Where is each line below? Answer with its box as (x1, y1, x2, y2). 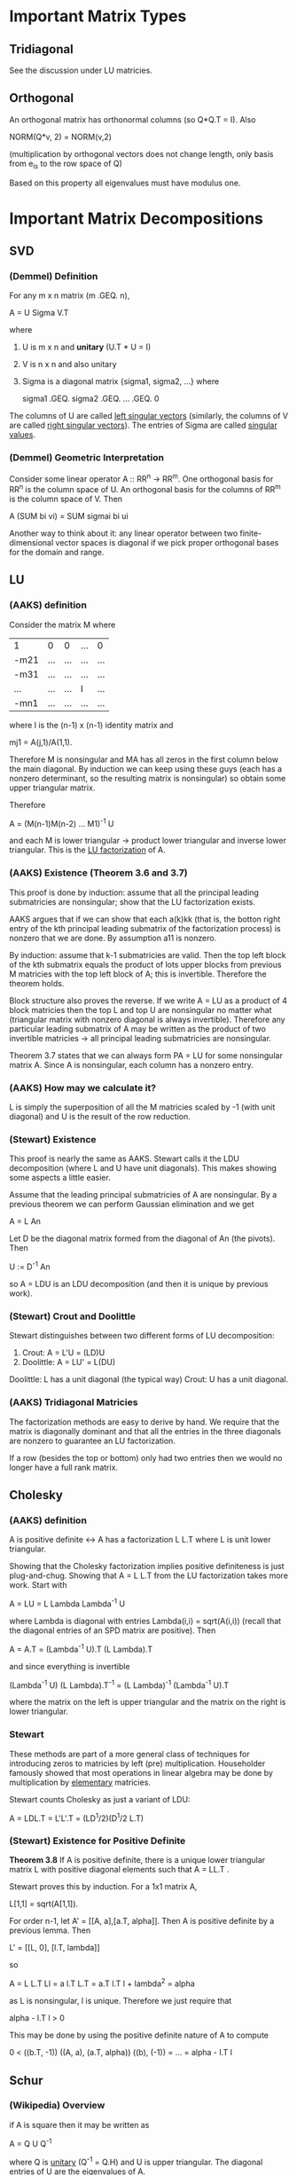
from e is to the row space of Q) (9, 158, 122, 170)
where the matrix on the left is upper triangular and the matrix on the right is (9, 1697, 286, 1708)
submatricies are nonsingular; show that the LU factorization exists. (9, 896, 255, 907)
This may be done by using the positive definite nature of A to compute (9, 2030, 269, 2041)
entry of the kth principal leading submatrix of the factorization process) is (9, 923, 281, 933)
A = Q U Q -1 (9, 2136, 52, 2148)
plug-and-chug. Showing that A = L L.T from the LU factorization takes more (9, 1570, 288, 1581)
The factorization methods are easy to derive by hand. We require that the (9, 1417, 280, 1427)
